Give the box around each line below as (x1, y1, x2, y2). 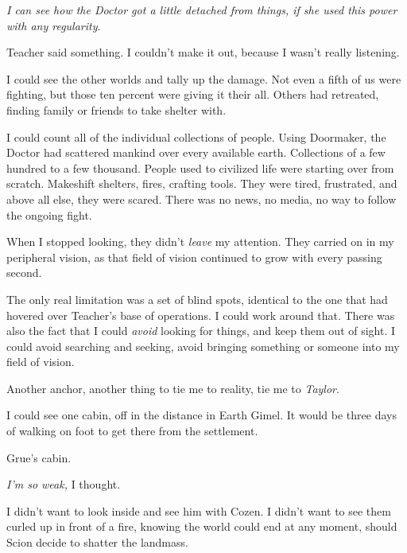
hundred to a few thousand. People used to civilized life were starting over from (6, 159, 394, 176)
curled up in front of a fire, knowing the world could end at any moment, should (6, 518, 397, 535)
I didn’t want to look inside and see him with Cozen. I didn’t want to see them (6, 502, 391, 519)
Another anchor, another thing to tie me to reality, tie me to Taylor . (6, 380, 339, 396)
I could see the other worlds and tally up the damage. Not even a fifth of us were (6, 70, 401, 87)
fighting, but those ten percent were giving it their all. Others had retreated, (6, 86, 379, 103)
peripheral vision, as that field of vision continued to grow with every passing (6, 248, 382, 265)
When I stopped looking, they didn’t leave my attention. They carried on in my (6, 233, 394, 250)
